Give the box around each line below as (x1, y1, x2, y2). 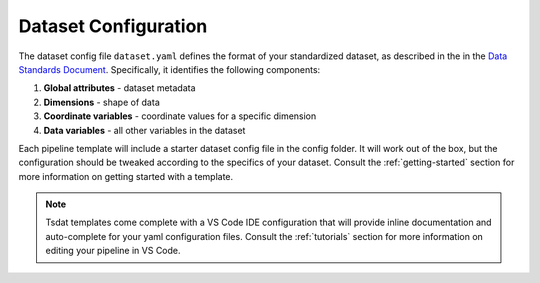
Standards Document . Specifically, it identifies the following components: (18, 63, 321, 75)
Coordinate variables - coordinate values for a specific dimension (43, 110, 317, 122)
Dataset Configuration (18, 15, 208, 37)
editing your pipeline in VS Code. (45, 245, 181, 257)
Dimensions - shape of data (43, 96, 160, 108)
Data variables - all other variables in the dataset (43, 124, 246, 136)
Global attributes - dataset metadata (43, 82, 196, 94)
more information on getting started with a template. (18, 170, 234, 182)
